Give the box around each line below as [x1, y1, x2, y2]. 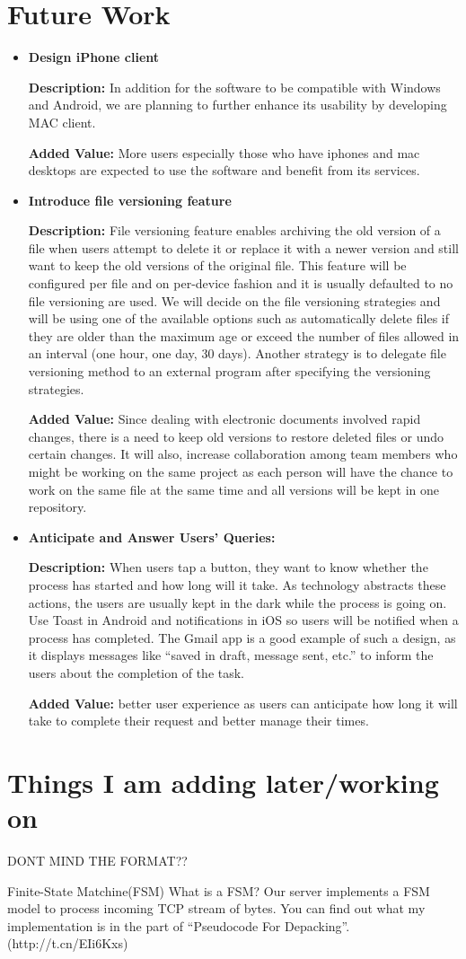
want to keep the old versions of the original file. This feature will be [28, 256, 407, 275]
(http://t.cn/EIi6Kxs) [7, 934, 128, 953]
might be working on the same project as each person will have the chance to [28, 462, 453, 480]
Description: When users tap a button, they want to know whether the [28, 558, 428, 576]
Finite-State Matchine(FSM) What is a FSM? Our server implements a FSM [7, 881, 430, 900]
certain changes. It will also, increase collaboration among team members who [28, 444, 458, 463]
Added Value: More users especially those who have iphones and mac [28, 143, 420, 162]
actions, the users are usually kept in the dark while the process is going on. [28, 593, 447, 611]
